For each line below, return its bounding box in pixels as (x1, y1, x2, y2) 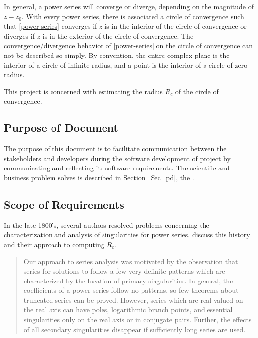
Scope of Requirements (4, 196, 124, 212)
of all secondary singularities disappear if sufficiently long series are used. (23, 324, 246, 334)
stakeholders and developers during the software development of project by (4, 153, 231, 163)
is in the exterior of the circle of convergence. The (42, 30, 194, 41)
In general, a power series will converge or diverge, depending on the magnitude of (4, 1, 254, 11)
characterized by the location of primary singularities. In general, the (23, 275, 233, 285)
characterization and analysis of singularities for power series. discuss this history (4, 229, 250, 240)
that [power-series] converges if (4, 21, 97, 31)
